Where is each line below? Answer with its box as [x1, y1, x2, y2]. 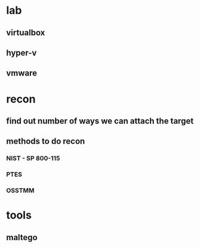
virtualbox [6, 28, 45, 38]
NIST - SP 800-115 [6, 154, 60, 162]
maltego [6, 232, 38, 243]
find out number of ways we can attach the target [6, 116, 194, 126]
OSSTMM [6, 186, 35, 195]
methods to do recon [6, 136, 85, 147]
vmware [6, 68, 38, 78]
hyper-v [6, 47, 37, 58]
